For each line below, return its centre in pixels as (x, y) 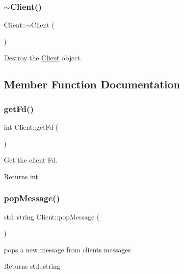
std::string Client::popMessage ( (52, 216)
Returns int (21, 176)
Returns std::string (32, 266)
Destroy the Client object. (43, 58)
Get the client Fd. (31, 160)
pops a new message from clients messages (67, 249)
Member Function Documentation (92, 84)
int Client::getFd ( (31, 127)
